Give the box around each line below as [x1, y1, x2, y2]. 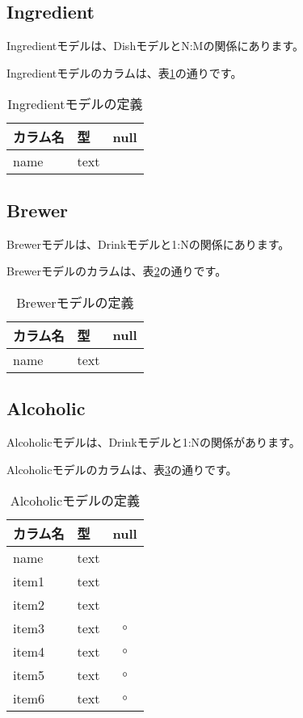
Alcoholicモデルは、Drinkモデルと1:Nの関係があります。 [6, 433, 301, 450]
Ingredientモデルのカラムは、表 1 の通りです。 [6, 64, 242, 81]
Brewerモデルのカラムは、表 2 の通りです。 [6, 262, 227, 279]
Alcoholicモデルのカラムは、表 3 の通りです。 [6, 460, 238, 477]
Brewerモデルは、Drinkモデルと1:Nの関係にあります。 [6, 235, 290, 252]
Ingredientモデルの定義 [7, 94, 143, 114]
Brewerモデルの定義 [16, 292, 134, 312]
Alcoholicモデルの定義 [10, 491, 141, 510]
